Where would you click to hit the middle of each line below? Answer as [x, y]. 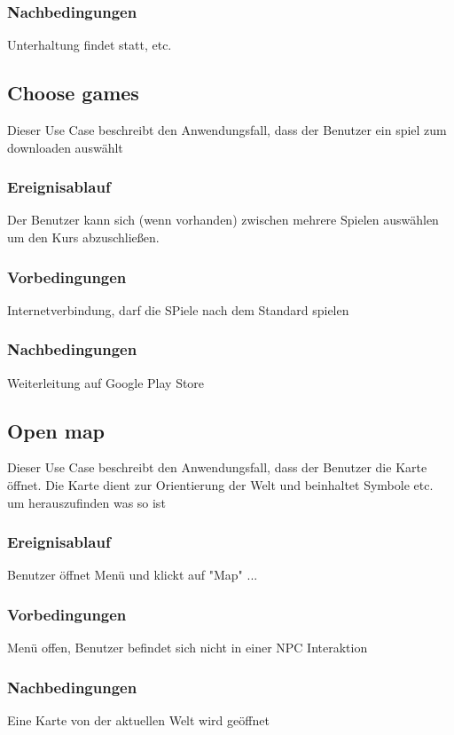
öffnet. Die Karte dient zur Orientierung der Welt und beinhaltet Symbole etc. [220, 485]
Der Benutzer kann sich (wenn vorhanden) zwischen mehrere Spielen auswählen [223, 220]
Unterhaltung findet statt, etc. [90, 45]
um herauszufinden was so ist [86, 502]
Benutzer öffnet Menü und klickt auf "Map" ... [133, 575]
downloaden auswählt [65, 147]
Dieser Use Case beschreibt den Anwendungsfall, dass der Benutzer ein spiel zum [227, 130]
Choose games [73, 93]
